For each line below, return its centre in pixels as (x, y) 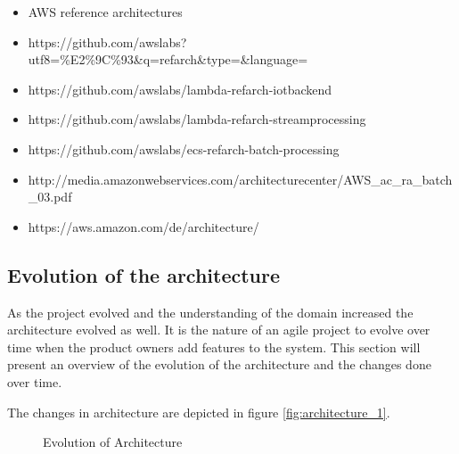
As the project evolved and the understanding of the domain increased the (210, 312)
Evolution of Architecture (113, 442)
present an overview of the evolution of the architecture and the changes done (219, 364)
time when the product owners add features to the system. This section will (214, 347)
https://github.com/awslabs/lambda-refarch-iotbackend (180, 89)
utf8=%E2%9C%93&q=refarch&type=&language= (168, 59)
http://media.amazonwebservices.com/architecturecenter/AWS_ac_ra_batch (240, 179)
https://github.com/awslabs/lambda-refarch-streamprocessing (197, 119)
